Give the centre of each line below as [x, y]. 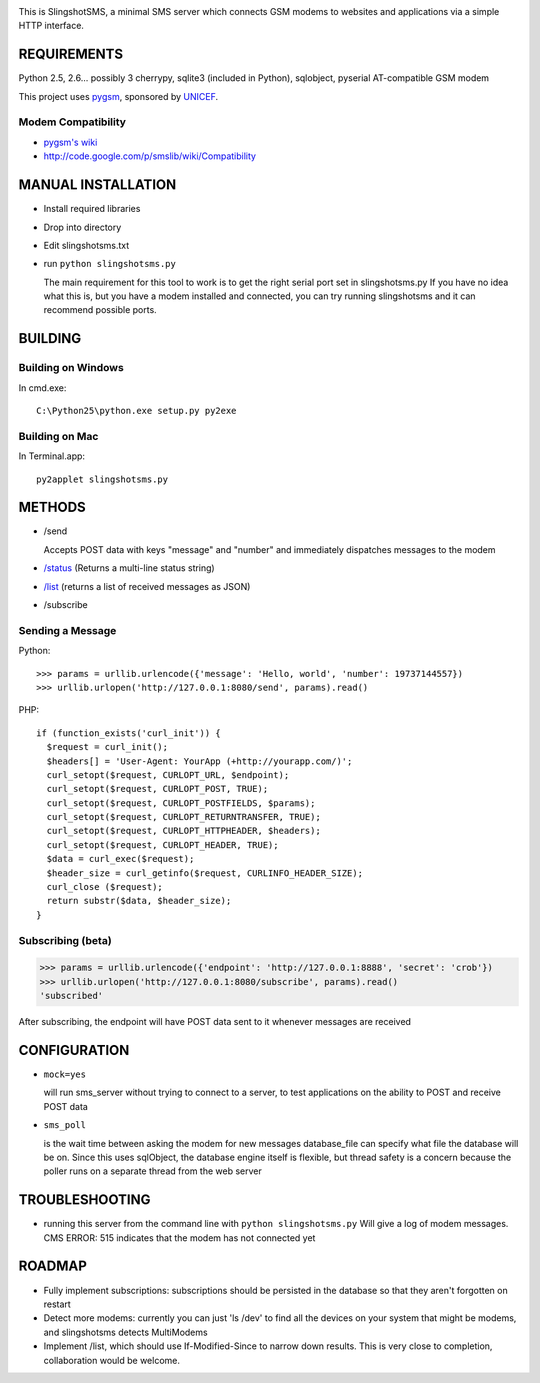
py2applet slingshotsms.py [102, 479]
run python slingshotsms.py [110, 264]
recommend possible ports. [100, 310]
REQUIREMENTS [71, 54]
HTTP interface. [51, 26]
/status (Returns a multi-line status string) [129, 568]
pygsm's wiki [70, 142]
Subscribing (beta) [65, 940]
